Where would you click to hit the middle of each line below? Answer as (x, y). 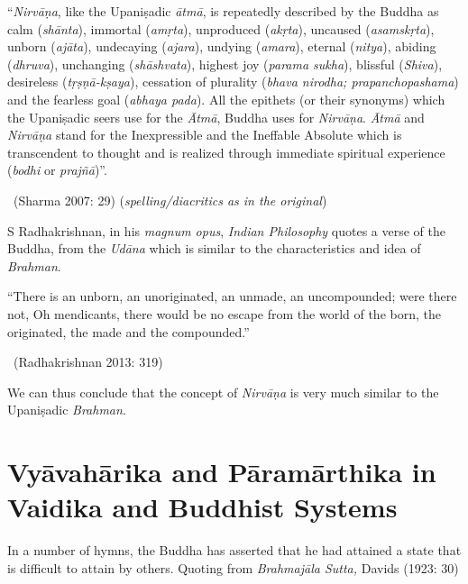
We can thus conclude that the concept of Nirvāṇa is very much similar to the (223, 392)
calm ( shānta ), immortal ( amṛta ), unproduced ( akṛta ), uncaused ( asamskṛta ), (221, 28)
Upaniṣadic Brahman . (67, 410)
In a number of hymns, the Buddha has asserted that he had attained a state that (234, 550)
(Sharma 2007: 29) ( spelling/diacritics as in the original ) (170, 200)
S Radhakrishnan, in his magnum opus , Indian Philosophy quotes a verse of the (227, 230)
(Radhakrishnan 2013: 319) (88, 362)
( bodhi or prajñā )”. (57, 170)
